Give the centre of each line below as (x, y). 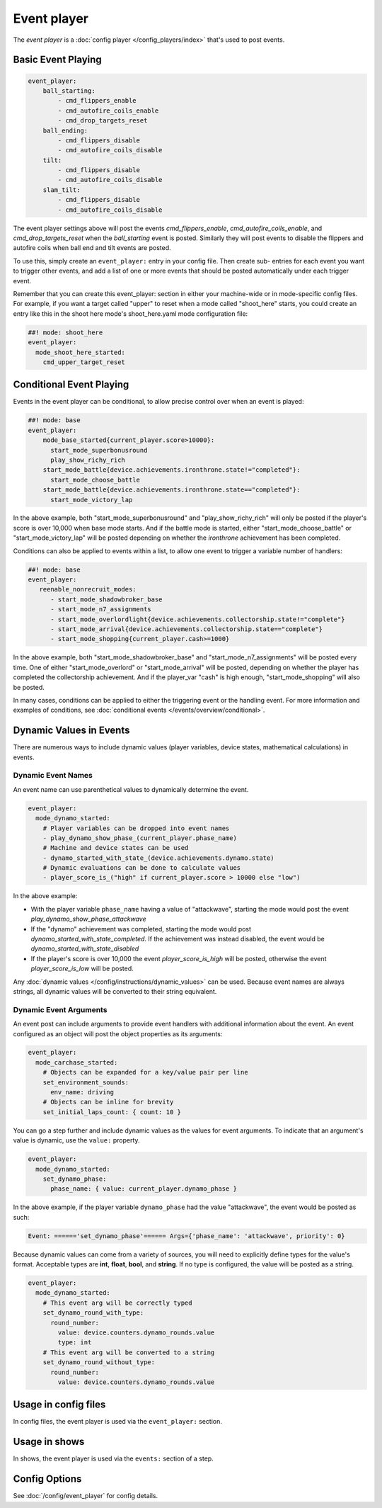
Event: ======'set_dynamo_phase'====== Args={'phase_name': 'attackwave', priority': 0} (187, 1236)
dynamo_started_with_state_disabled (85, 948)
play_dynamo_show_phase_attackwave (88, 919)
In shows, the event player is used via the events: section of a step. (113, 1458)
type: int (75, 1343)
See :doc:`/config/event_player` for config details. (86, 1496)
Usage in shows (49, 1442)
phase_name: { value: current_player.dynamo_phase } (144, 1189)
